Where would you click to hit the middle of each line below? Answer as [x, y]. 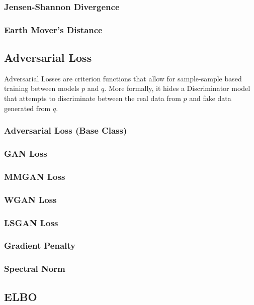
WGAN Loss [30, 199]
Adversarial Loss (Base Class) [66, 130]
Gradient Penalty [40, 245]
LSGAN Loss [31, 222]
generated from [27, 108]
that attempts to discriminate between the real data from [93, 98]
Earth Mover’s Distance [53, 29]
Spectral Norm [35, 269]
